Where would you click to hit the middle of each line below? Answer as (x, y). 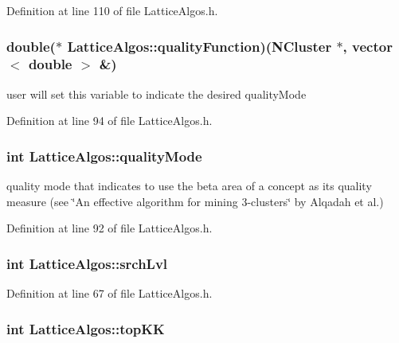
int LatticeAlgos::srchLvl (87, 263)
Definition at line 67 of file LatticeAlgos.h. (110, 293)
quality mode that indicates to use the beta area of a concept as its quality (189, 186)
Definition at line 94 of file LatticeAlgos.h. (110, 121)
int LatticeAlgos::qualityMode (104, 156)
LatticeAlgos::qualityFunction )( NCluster (199, 46)
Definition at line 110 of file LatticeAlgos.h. (112, 10)
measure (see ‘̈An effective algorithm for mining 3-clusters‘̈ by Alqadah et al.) (195, 201)
